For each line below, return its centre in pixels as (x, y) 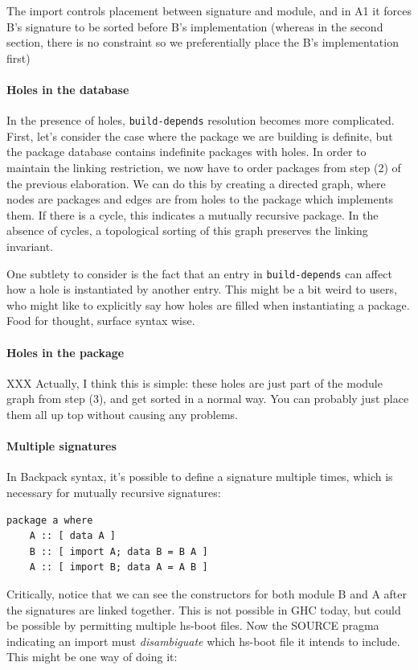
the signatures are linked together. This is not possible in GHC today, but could (204, 609)
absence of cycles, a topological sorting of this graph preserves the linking (187, 230)
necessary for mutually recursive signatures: (114, 492)
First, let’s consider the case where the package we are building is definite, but (200, 136)
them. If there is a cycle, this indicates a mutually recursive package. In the (193, 214)
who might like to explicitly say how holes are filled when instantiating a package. (208, 304)
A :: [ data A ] (73, 536)
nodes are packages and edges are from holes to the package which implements (200, 199)
